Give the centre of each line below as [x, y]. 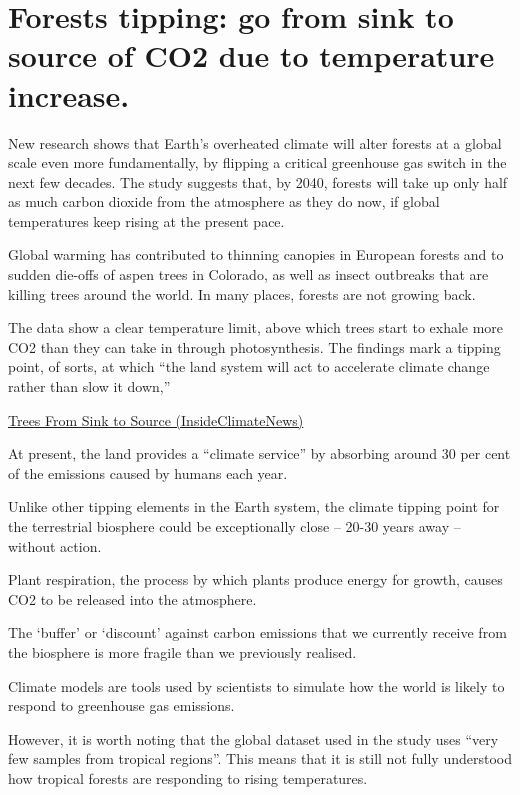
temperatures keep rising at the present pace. [146, 220]
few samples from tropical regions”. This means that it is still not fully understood [260, 758]
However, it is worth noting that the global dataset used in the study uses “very [253, 738]
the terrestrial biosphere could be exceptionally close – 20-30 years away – [234, 526]
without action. [55, 545]
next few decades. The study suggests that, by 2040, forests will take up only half [258, 181]
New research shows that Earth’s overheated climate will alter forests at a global [255, 142]
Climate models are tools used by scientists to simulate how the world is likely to [256, 685]
